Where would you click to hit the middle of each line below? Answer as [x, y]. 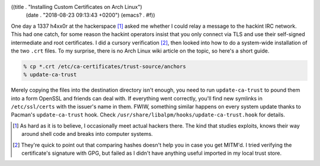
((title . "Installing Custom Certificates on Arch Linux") [76, 7]
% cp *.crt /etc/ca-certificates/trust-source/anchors [105, 66]
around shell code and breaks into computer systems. [87, 134]
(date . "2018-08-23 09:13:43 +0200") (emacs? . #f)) [90, 15]
